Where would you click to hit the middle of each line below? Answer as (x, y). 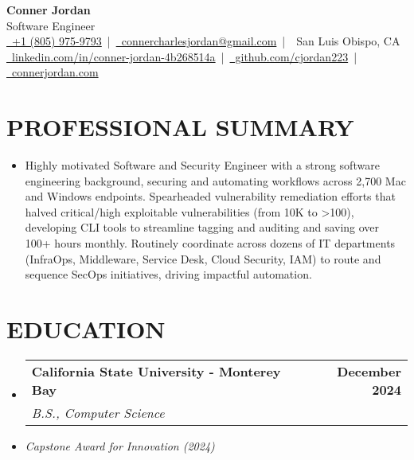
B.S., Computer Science (98, 412)
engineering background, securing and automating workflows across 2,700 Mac (215, 180)
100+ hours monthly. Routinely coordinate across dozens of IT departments (210, 243)
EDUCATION (86, 329)
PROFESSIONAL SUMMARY (180, 127)
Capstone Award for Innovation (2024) (120, 445)
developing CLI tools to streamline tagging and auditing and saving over (202, 227)
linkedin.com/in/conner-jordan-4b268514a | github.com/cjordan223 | (184, 56)
